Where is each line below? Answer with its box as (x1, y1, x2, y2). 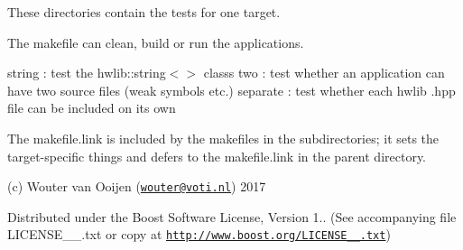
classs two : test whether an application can (203, 63, 445, 82)
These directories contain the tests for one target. (7, 3, 281, 21)
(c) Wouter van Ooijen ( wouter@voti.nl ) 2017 (7, 177, 266, 196)
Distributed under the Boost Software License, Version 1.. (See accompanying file (7, 207, 457, 226)
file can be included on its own (7, 98, 176, 117)
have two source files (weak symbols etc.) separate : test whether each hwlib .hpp (7, 80, 456, 99)
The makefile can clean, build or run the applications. (7, 32, 304, 51)
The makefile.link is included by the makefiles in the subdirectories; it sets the (7, 128, 440, 147)
